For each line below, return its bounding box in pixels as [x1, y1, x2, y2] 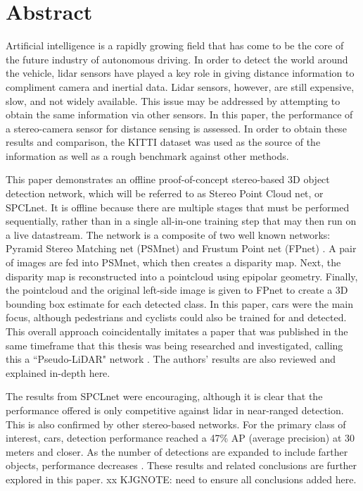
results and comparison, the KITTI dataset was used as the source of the [6, 135, 321, 149]
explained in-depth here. [6, 365, 110, 380]
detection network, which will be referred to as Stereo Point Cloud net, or [6, 186, 324, 201]
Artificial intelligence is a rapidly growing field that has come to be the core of [6, 38, 344, 53]
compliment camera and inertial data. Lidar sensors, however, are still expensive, [6, 79, 355, 94]
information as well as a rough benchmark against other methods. [6, 148, 289, 163]
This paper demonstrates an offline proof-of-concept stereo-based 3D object [6, 172, 330, 187]
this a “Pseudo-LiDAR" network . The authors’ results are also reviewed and [6, 352, 336, 366]
